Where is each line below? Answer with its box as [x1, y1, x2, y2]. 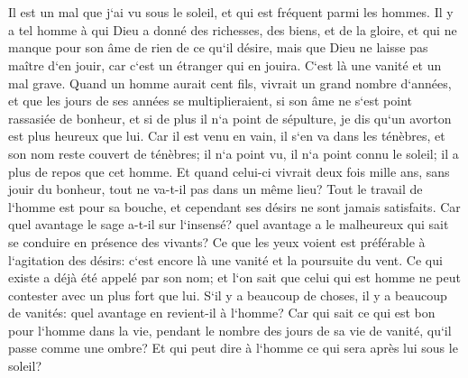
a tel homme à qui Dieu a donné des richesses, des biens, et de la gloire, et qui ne [8, 20, 457, 39]
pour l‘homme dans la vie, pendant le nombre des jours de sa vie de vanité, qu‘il [8, 320, 452, 339]
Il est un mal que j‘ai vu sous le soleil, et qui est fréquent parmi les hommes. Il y [8, 3, 454, 22]
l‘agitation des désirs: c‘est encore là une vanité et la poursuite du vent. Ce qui [8, 250, 443, 269]
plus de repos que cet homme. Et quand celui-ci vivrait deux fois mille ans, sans [8, 161, 450, 180]
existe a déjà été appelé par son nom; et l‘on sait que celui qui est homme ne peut [8, 268, 461, 287]
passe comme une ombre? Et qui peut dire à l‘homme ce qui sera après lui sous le [8, 338, 458, 357]
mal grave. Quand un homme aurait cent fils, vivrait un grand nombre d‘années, [8, 73, 452, 92]
